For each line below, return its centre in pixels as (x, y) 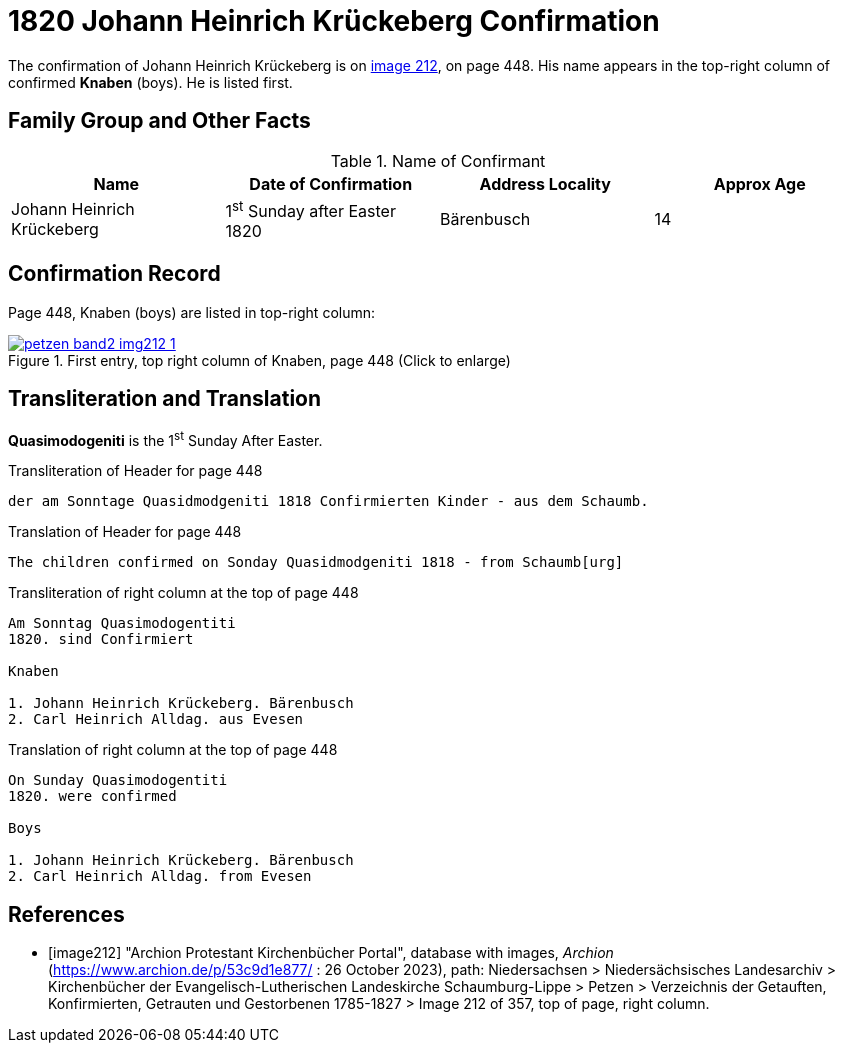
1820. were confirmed (92, 796)
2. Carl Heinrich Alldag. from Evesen (160, 876)
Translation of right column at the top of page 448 (173, 750)
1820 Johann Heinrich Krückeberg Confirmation (334, 21)
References (66, 914)
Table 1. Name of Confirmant (438, 160)
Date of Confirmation (331, 183)
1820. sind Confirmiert (101, 639)
